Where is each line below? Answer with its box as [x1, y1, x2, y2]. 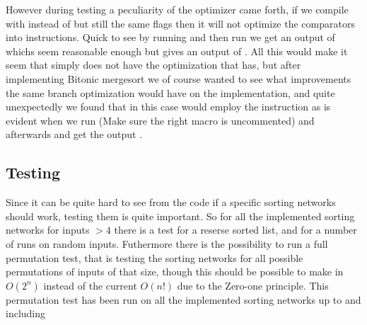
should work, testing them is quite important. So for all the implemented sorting [6, 208, 355, 223]
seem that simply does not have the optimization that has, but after [6, 57, 301, 72]
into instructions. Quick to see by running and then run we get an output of [6, 30, 335, 45]
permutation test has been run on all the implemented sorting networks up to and [6, 292, 361, 307]
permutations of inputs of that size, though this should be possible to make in [6, 264, 344, 279]
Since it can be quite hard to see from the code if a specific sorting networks [6, 195, 336, 210]
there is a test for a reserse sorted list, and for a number [114, 222, 357, 237]
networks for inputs [6, 222, 90, 237]
